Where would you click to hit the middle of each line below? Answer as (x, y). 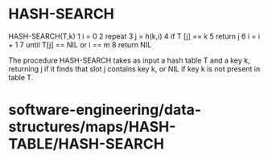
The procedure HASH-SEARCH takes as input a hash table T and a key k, (129, 60)
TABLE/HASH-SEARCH (87, 144)
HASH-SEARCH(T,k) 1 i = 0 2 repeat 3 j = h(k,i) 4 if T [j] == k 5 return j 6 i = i (134, 36)
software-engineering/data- (105, 110)
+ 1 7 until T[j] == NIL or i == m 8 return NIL (80, 44)
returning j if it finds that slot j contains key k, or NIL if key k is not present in (134, 68)
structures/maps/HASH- (92, 127)
